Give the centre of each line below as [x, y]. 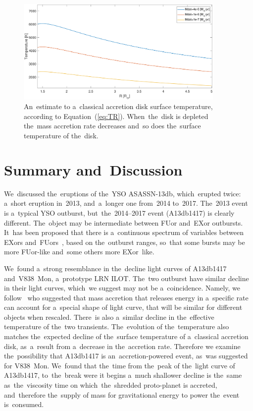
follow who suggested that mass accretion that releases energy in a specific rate [126, 297]
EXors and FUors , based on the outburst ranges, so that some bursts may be [125, 242]
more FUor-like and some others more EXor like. [79, 252]
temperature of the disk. [61, 136]
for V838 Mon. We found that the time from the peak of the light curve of [120, 365]
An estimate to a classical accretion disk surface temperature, [118, 106]
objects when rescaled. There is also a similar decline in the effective [109, 317]
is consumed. [24, 404]
